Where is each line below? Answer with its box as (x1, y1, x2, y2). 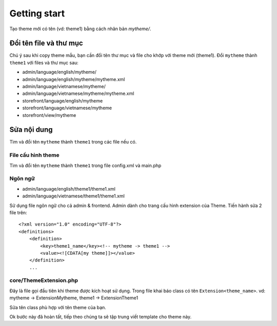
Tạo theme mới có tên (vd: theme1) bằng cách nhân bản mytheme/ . (9, 26, 151, 32)
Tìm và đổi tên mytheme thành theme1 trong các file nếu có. (9, 139, 137, 145)
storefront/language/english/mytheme (22, 97, 103, 104)
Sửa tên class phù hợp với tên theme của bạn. (9, 304, 106, 310)
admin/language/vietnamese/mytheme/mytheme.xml (22, 90, 134, 97)
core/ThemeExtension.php (9, 277, 78, 284)
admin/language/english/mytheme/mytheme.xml (22, 76, 125, 82)
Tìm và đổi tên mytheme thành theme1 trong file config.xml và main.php (9, 162, 162, 169)
